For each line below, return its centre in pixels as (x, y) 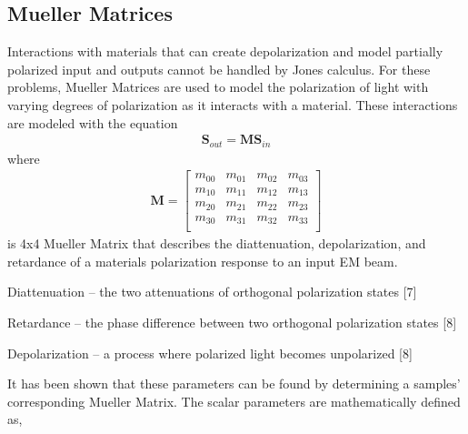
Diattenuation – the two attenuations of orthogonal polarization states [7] (212, 292)
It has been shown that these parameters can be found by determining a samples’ (234, 384)
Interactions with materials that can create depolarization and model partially (225, 51)
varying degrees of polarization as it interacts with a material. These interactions (233, 104)
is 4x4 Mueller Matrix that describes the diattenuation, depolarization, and (217, 243)
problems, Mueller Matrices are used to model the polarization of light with (218, 87)
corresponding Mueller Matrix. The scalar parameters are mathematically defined (234, 401)
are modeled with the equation (93, 122)
